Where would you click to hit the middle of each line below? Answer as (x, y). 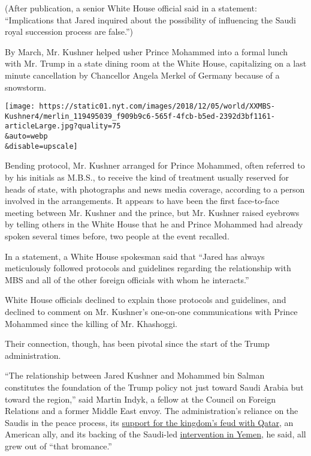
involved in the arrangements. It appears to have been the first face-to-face (142, 201)
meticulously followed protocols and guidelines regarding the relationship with (148, 268)
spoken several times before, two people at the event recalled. (117, 236)
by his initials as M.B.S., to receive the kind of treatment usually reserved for (147, 177)
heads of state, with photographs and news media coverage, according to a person (155, 189)
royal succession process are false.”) (69, 31)
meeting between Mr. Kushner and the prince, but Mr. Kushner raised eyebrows (152, 212)
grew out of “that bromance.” (58, 445)
